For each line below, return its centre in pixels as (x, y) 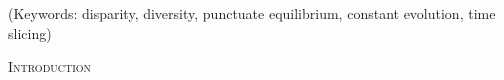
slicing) (30, 32)
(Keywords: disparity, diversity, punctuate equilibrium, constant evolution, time (252, 13)
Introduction (50, 66)
